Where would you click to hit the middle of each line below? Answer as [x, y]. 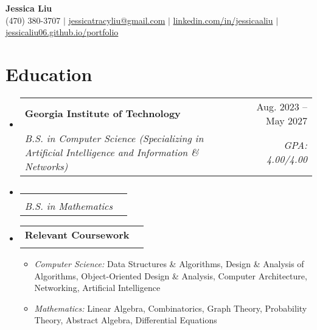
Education [49, 74]
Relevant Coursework [77, 234]
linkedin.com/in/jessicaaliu [223, 20]
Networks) [46, 166]
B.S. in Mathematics [69, 206]
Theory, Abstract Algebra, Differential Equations [126, 320]
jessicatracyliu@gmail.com [117, 20]
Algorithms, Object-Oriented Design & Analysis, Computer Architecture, [171, 275]
